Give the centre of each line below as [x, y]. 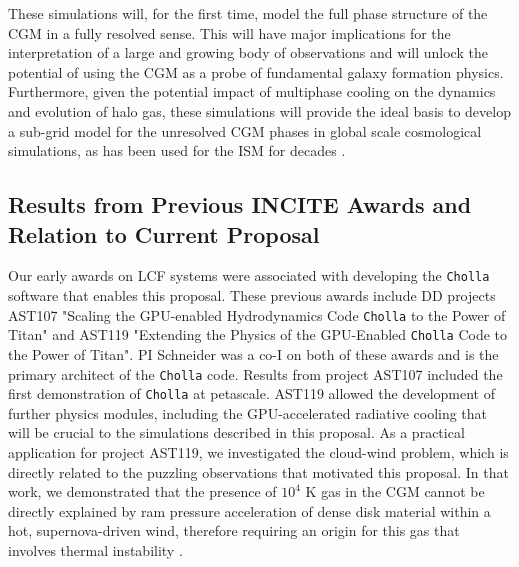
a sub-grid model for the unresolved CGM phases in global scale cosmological [245, 130]
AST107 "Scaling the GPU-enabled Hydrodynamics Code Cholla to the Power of [257, 314]
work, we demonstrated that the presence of [142, 491]
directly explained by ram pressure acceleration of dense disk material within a [249, 510]
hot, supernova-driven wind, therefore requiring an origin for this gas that [234, 530]
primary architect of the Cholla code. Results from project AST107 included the [255, 373]
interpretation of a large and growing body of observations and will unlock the [248, 52]
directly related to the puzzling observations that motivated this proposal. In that [258, 471]
